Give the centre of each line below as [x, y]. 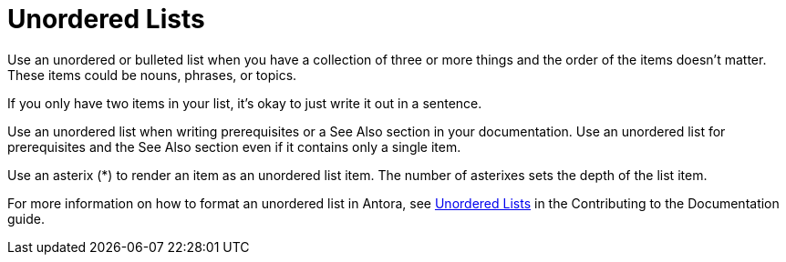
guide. [26, 218]
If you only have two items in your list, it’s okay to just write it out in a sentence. [245, 103]
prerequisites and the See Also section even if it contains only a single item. [234, 146]
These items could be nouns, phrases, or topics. [152, 75]
